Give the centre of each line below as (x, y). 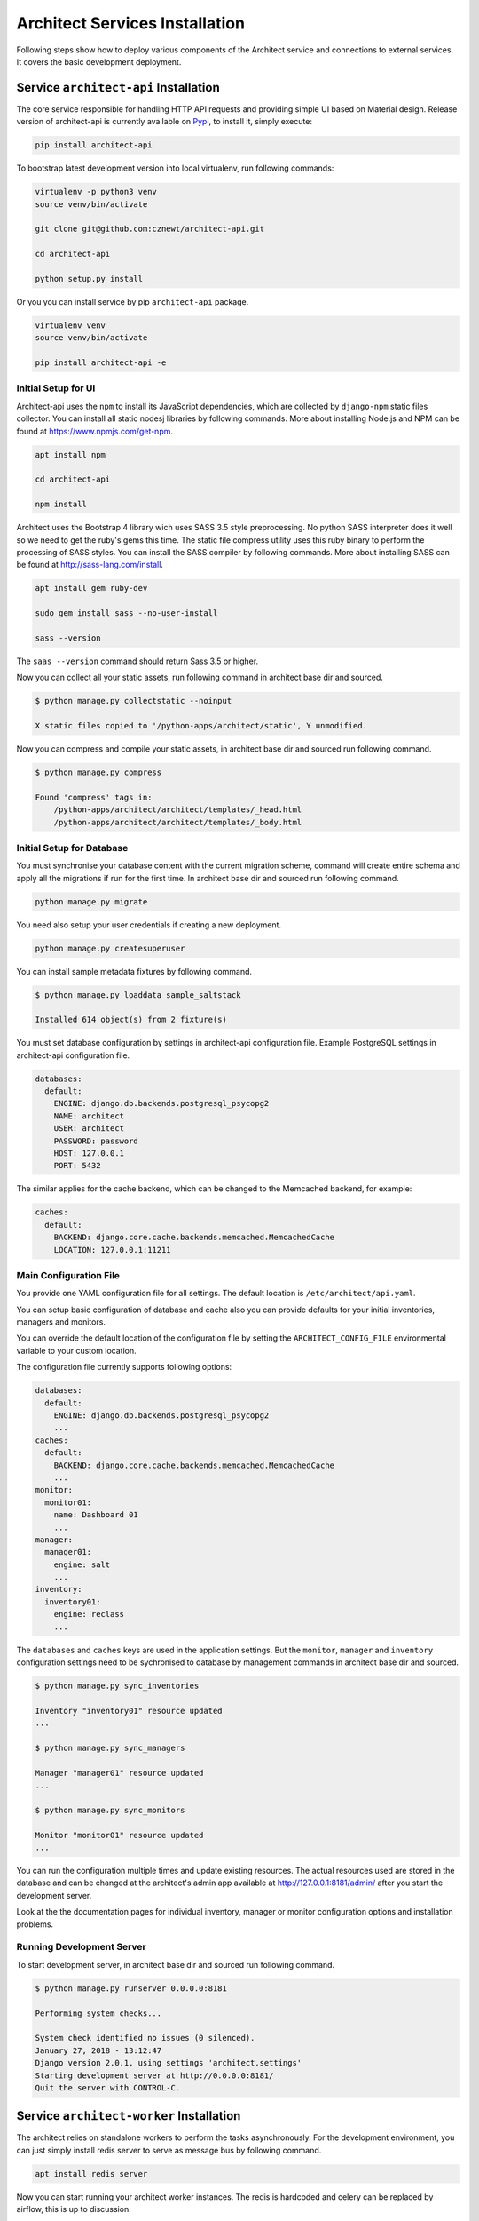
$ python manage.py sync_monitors (110, 1810)
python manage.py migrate (91, 901)
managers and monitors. (61, 1322)
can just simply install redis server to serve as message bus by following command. (169, 2150)
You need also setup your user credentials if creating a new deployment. (149, 925)
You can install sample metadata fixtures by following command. (134, 971)
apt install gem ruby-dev (91, 588)
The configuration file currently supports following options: (124, 1367)
